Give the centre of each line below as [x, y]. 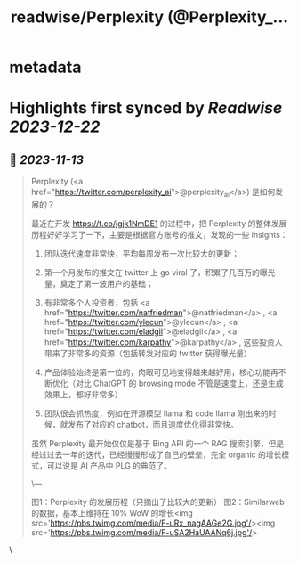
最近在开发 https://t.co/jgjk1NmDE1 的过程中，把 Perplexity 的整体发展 [159, 223]
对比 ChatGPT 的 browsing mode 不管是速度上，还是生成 [179, 383]
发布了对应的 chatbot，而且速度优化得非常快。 [153, 424]
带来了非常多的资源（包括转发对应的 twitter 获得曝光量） [148, 353]
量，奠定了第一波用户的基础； [99, 283]
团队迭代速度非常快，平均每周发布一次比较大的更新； [142, 253]
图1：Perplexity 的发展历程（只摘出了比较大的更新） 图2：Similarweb [157, 502]
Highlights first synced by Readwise [146, 108]
